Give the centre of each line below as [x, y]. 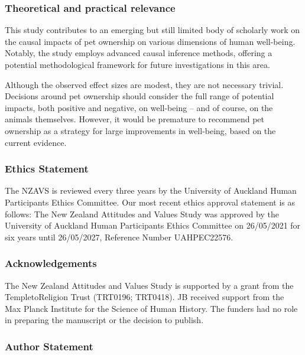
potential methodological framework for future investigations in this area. [137, 64]
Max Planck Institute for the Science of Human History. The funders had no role [151, 308]
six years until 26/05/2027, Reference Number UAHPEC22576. [119, 237]
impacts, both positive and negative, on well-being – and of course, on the [139, 107]
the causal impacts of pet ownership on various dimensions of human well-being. [150, 41]
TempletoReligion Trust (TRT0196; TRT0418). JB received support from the [145, 297]
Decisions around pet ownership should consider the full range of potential [139, 96]
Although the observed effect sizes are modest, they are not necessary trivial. [144, 84]
